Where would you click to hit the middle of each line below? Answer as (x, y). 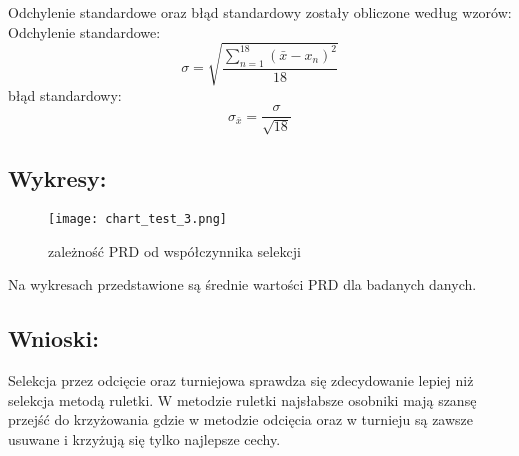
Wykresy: (57, 178)
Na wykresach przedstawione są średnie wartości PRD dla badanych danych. (242, 284)
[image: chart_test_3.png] (137, 218)
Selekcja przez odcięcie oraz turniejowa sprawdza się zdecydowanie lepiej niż (241, 380)
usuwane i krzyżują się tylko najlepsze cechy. (144, 438)
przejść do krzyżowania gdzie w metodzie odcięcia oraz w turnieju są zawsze (241, 419)
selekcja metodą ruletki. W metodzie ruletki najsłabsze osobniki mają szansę (242, 399)
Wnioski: (53, 338)
